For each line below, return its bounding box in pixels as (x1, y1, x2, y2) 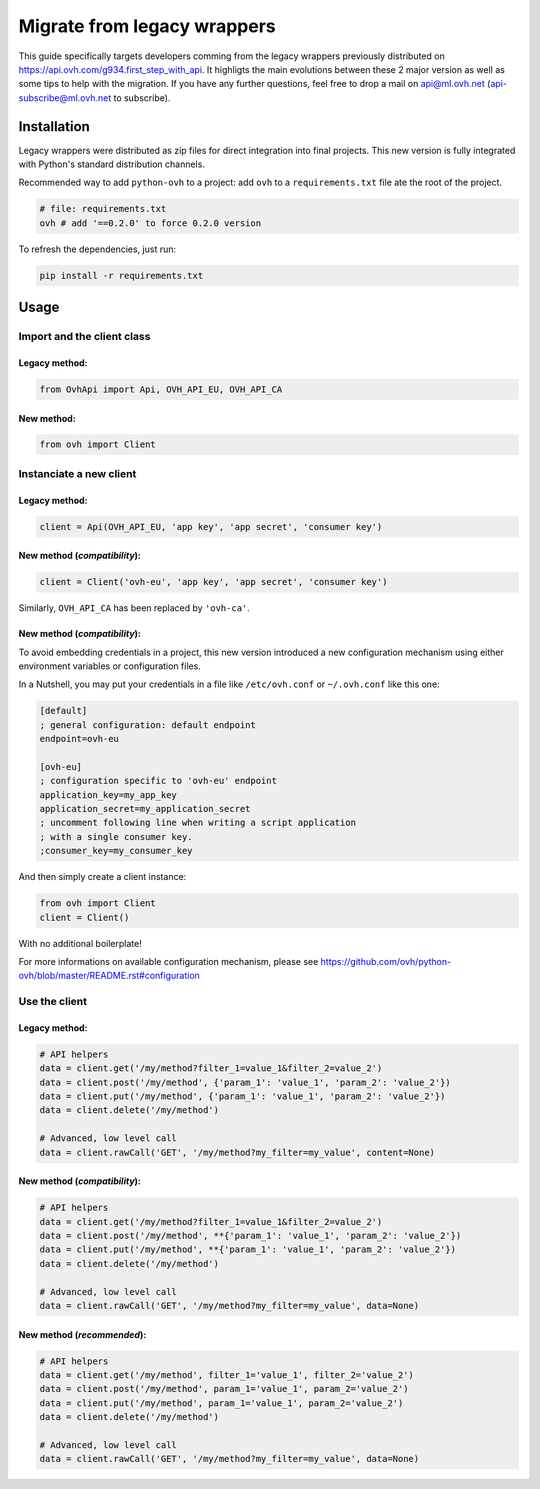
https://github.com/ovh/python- (320, 955, 452, 967)
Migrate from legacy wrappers (18, 15, 276, 37)
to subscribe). (113, 91, 171, 104)
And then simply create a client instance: (18, 871, 187, 883)
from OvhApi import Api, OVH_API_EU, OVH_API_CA (39, 383, 283, 395)
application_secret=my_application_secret (39, 803, 251, 815)
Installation (18, 118, 90, 135)
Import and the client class (18, 330, 151, 344)
